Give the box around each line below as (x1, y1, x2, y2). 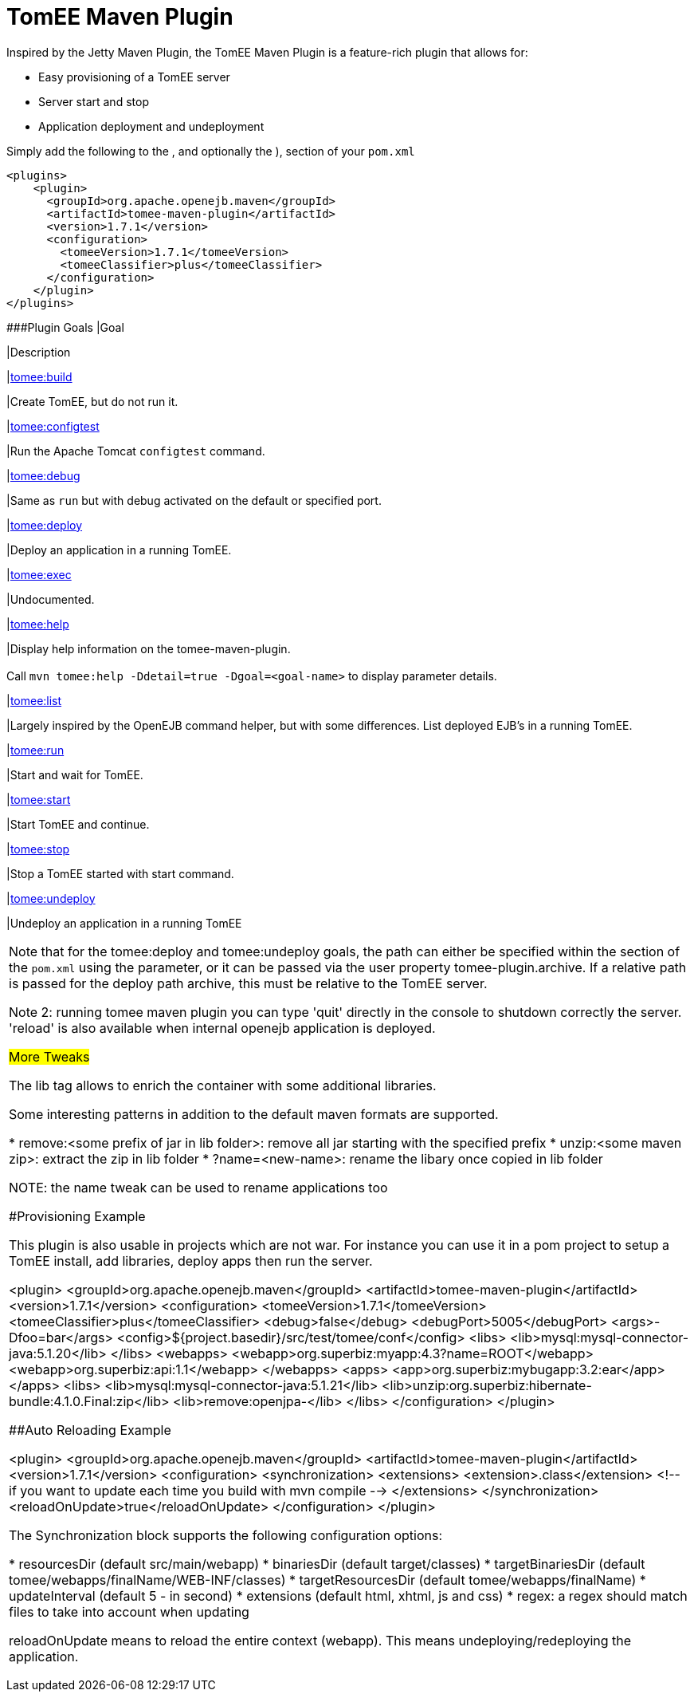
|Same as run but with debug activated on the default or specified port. (6, 493, 382, 507)
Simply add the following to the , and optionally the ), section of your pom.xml (6, 144, 415, 158)
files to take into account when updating (9, 1603, 249, 1620)
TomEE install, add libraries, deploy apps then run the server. (9, 1252, 373, 1269)
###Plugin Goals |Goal (6, 320, 124, 334)
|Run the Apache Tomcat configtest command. (6, 443, 265, 458)
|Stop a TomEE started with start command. (6, 866, 234, 881)
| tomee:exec (6, 567, 72, 581)
